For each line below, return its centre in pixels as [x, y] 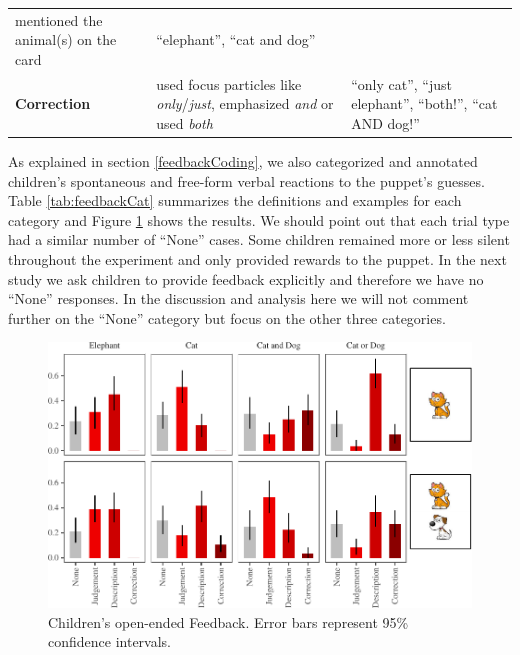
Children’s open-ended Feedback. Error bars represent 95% [228, 621]
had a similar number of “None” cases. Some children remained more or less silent [259, 239]
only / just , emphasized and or [245, 103]
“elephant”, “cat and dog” [236, 39]
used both [184, 122]
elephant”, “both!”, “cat [424, 103]
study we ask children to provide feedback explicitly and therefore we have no [246, 278]
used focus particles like [229, 83]
